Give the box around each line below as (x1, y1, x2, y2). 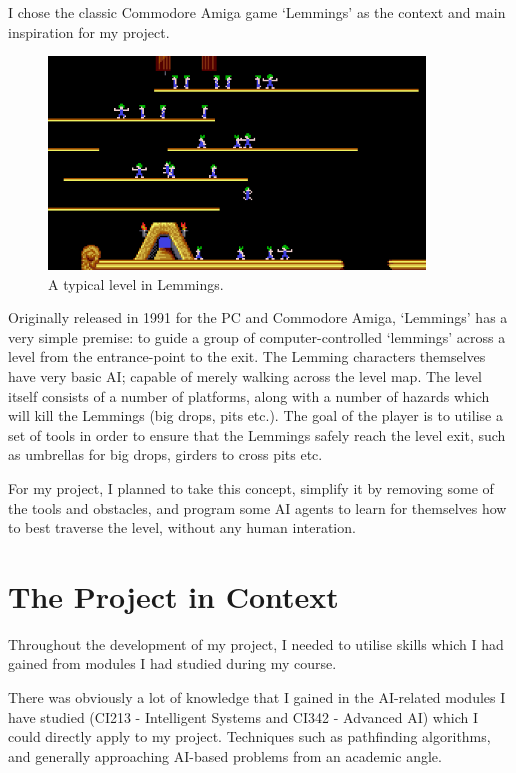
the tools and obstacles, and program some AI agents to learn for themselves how (8, 497, 507, 518)
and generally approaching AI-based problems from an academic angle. (8, 745, 442, 766)
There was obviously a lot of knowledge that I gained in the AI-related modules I (8, 687, 506, 708)
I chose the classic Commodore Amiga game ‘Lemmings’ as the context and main (8, 2, 506, 22)
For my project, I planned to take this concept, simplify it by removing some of (8, 477, 494, 498)
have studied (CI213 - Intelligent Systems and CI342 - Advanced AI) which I (8, 706, 478, 727)
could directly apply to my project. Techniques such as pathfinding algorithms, (8, 726, 491, 747)
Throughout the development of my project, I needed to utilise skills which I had (8, 633, 504, 654)
